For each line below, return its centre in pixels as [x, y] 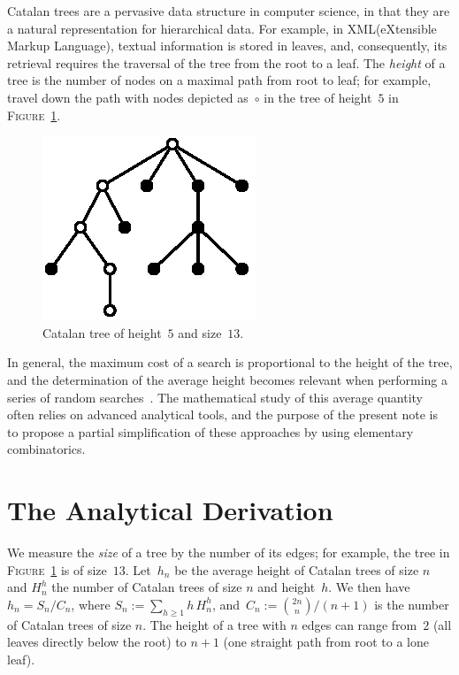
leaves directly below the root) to [97, 642]
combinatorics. [46, 449]
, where [91, 604]
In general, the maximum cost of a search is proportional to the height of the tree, [230, 362]
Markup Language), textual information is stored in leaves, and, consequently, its [227, 46]
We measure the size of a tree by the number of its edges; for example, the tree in [229, 552]
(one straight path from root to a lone [326, 642]
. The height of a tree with [214, 624]
